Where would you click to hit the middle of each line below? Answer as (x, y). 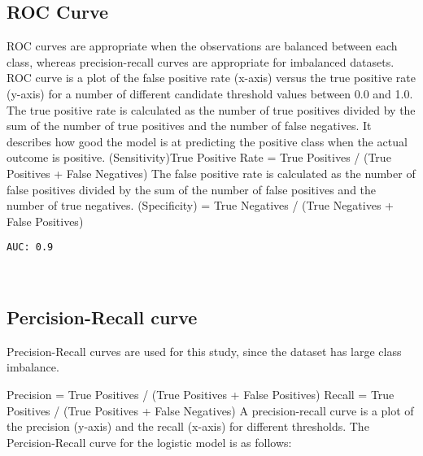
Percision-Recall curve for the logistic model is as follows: (149, 442)
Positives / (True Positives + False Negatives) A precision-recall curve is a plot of (210, 410)
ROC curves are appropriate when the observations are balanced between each (202, 46)
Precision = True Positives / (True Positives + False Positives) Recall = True (201, 394)
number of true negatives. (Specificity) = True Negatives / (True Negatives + (200, 205)
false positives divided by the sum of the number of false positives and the (192, 189)
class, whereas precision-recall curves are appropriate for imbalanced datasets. (201, 61)
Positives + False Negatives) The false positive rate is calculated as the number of (211, 173)
